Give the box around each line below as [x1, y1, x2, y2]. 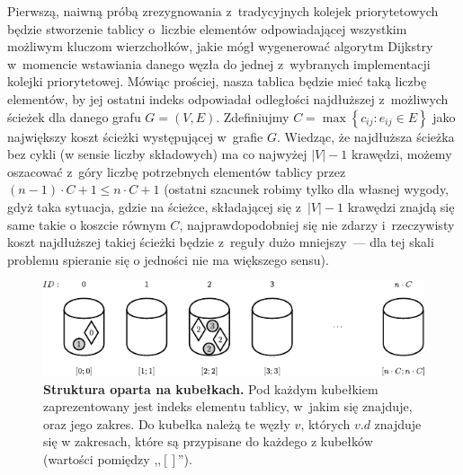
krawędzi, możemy [351, 145, 452, 163]
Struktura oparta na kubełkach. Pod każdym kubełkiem [43, 379, 378, 398]
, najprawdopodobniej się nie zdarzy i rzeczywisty [179, 215, 455, 233]
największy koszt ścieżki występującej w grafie [7, 127, 263, 145]
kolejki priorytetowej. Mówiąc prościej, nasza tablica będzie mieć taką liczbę [7, 72, 427, 91]
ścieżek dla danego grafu [7, 107, 141, 126]
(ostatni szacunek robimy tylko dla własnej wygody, [164, 180, 450, 198]
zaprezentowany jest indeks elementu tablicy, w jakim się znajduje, [43, 397, 413, 416]
